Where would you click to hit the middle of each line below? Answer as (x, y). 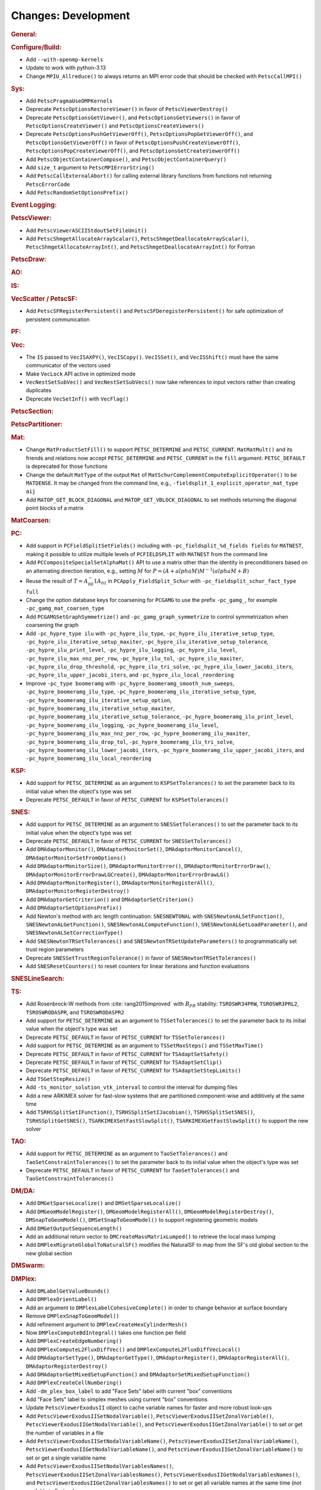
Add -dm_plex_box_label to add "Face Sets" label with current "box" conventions (129, 1391)
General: (24, 34)
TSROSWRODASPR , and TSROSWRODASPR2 (75, 1012)
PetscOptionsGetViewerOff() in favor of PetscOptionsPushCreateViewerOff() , (133, 142)
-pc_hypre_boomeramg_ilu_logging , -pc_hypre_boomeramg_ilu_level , (122, 725)
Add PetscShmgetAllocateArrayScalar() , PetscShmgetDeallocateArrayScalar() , (137, 238)
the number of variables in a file (65, 1433)
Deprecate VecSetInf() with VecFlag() (77, 399)
